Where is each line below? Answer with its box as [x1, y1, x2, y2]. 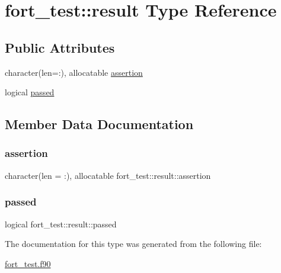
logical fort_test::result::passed [5, 217, 117, 230]
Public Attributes [5, 38, 115, 56]
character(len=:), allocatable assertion [5, 66, 143, 78]
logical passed [5, 86, 55, 98]
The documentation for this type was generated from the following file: [5, 237, 262, 250]
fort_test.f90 [5, 257, 51, 269]
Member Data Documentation [5, 115, 194, 133]
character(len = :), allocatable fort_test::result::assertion [5, 169, 211, 181]
